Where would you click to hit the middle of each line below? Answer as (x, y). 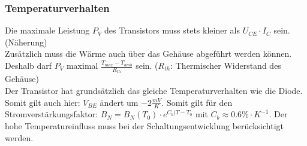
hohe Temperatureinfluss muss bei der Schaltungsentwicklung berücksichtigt (144, 126)
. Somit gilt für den (197, 102)
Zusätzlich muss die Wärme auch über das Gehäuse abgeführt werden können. (148, 54)
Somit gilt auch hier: (43, 102)
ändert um (119, 102)
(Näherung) (26, 42)
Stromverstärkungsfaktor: (52, 114)
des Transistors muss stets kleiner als (172, 30)
